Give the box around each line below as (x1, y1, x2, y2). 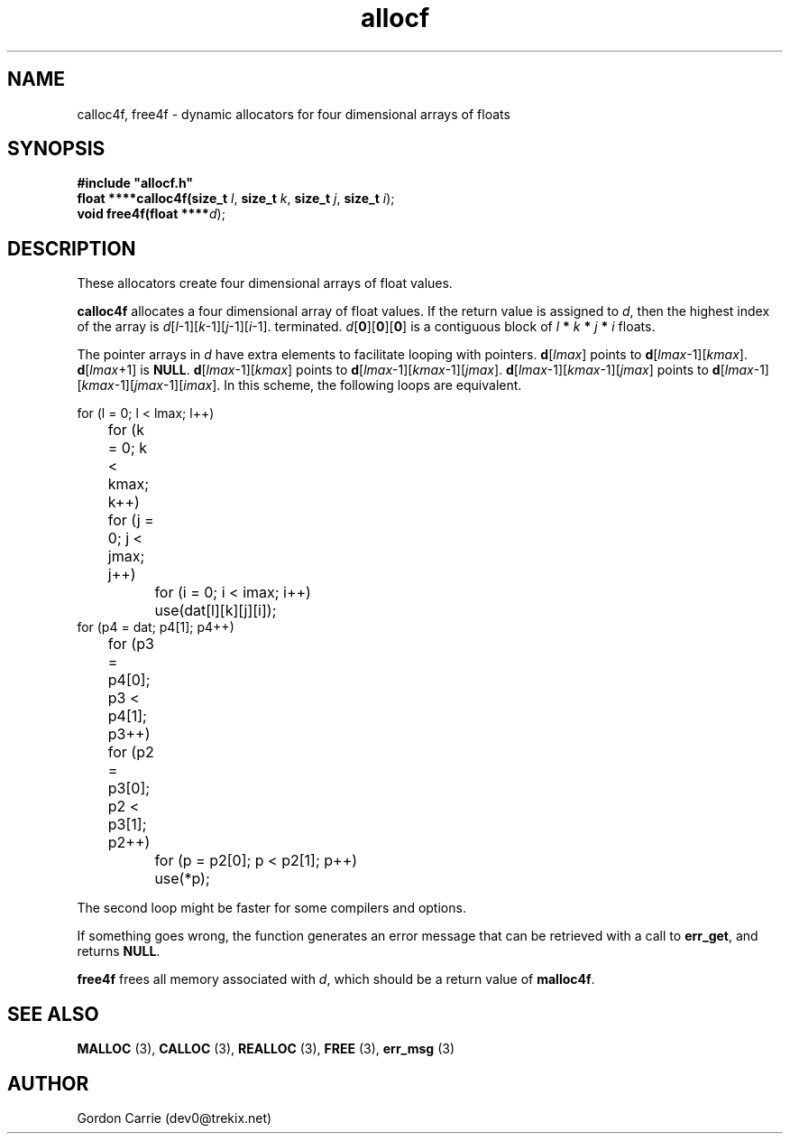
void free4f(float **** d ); (77, 206, 225, 222)
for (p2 (107, 743, 154, 762)
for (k (107, 421, 144, 440)
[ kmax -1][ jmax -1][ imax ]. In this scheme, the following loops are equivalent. (77, 377, 522, 394)
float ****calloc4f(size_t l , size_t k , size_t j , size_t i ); (77, 190, 395, 207)
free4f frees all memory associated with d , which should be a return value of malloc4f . (77, 971, 595, 988)
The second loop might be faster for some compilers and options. (77, 900, 466, 916)
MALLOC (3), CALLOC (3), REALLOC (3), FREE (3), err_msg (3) (77, 1041, 455, 1057)
